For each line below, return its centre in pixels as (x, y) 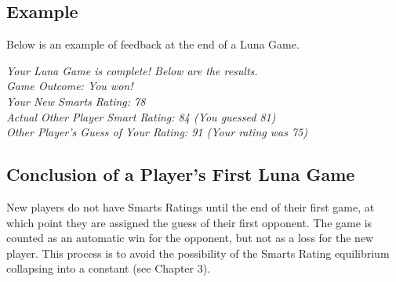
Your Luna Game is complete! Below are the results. (132, 70)
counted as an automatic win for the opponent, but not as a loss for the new (190, 238)
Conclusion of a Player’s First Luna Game (181, 174)
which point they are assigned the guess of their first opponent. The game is (189, 222)
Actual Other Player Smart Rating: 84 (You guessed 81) (141, 116)
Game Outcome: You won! (70, 86)
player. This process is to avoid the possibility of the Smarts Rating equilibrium (198, 253)
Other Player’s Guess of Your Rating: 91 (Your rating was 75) (157, 132)
